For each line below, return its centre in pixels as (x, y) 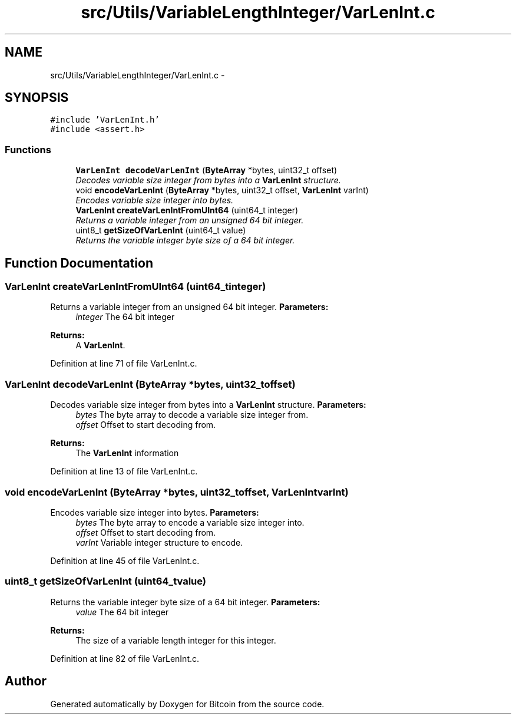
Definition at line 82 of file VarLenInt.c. (125, 658)
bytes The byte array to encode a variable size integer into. (190, 522)
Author (26, 681)
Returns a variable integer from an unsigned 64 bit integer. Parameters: (189, 307)
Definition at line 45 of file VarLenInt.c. (125, 560)
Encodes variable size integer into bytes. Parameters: (155, 512)
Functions (28, 149)
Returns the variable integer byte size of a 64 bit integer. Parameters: (185, 602)
